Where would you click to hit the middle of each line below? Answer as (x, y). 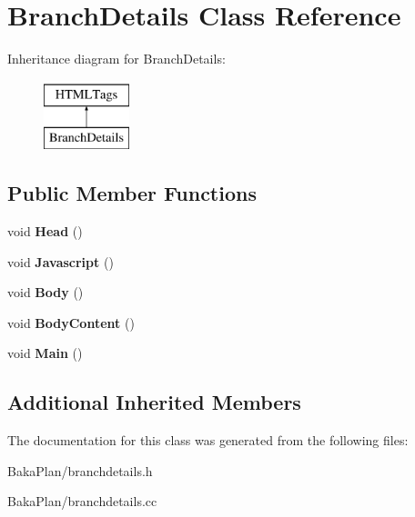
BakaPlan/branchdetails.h (80, 470)
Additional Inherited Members (154, 402)
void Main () (45, 353)
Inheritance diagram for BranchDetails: (116, 59)
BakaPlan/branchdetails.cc (82, 501)
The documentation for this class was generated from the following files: (208, 440)
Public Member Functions (132, 193)
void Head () (45, 231)
